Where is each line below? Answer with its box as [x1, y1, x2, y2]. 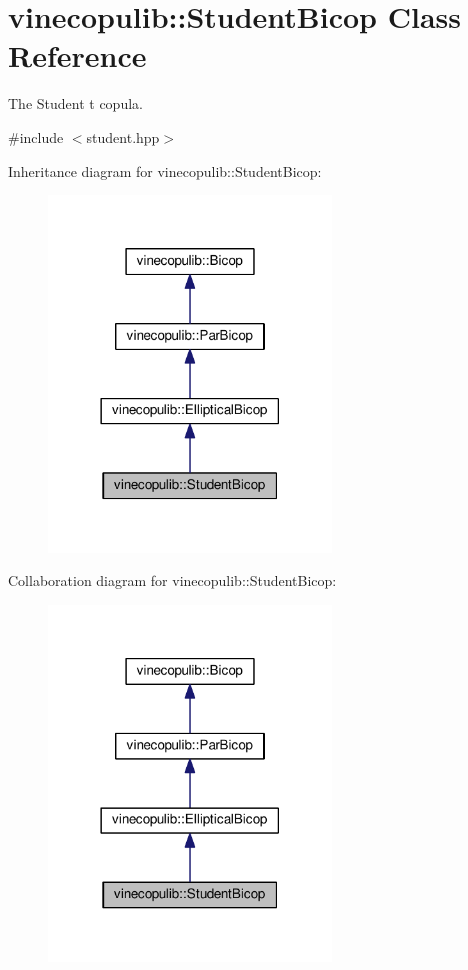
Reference [8, 35, 147, 76]
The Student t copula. [8, 93, 143, 114]
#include [8, 126, 64, 147]
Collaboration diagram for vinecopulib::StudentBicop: [8, 570, 337, 591]
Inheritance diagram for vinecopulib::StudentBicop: [8, 160, 322, 181]
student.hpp [86, 126, 160, 147]
